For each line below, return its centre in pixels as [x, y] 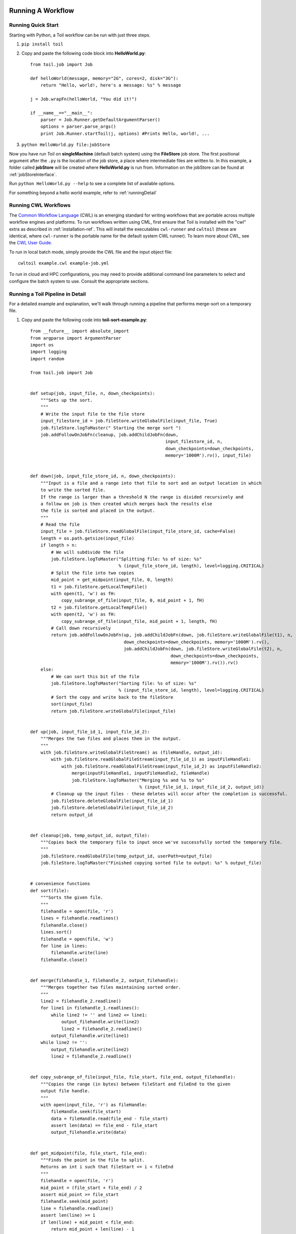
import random [47, 359]
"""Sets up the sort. [67, 400]
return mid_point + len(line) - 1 [93, 1229]
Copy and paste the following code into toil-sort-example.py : [84, 320]
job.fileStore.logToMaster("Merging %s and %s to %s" [138, 780]
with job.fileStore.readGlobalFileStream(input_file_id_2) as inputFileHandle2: [162, 766]
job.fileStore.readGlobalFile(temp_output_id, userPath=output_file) [126, 856]
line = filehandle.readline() [77, 1208]
